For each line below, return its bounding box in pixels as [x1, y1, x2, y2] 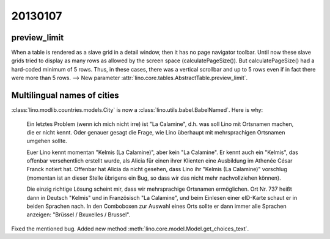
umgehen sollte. [26, 138, 67, 145]
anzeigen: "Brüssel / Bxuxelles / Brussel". [26, 211, 131, 218]
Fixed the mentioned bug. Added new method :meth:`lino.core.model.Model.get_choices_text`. [11, 225, 249, 232]
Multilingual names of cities [11, 90, 119, 101]
